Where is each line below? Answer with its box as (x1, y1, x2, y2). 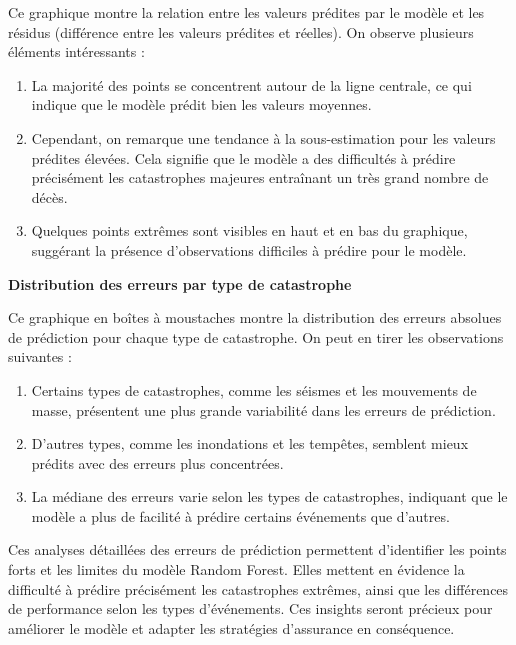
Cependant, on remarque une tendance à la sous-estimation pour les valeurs (31, 127, 496, 148)
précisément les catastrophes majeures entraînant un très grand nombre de (31, 167, 489, 188)
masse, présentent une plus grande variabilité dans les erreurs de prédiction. (31, 399, 496, 420)
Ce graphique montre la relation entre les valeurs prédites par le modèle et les (8, 2, 485, 22)
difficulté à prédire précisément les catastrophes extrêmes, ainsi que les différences (8, 578, 509, 599)
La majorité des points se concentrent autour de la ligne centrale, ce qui (31, 74, 472, 95)
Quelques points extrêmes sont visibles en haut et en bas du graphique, (31, 220, 468, 241)
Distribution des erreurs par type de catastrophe (8, 273, 352, 294)
